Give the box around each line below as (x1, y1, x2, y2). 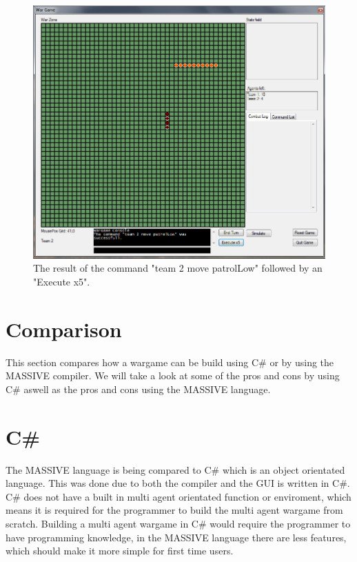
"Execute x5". (33, 274, 90, 288)
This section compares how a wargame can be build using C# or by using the (6, 354, 334, 369)
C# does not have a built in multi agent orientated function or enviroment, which (6, 489, 351, 503)
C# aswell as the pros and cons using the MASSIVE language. (6, 381, 271, 396)
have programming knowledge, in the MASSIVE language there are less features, (6, 530, 347, 544)
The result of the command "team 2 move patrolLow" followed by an (33, 261, 323, 275)
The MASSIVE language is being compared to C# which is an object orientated (6, 462, 345, 476)
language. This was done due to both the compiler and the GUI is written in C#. (6, 476, 350, 490)
